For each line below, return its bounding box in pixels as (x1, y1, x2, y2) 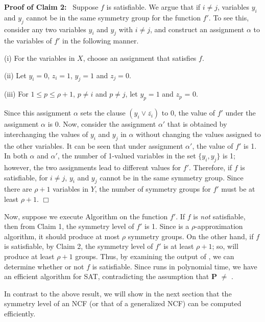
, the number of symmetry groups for (94, 183, 211, 194)
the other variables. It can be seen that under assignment (4, 140, 183, 151)
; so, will (212, 241, 238, 251)
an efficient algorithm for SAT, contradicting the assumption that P (4, 271, 217, 282)
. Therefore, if (189, 162, 232, 172)
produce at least (4, 250, 55, 261)
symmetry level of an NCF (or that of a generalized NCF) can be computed (4, 298, 242, 309)
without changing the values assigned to (136, 128, 261, 139)
